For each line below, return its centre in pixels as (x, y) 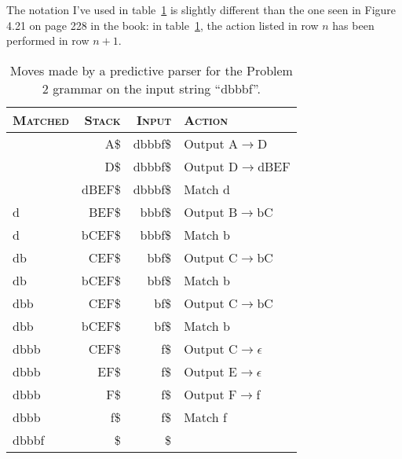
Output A (211, 143)
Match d (207, 189)
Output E (210, 371)
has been (353, 25)
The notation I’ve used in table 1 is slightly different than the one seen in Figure (201, 9)
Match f (205, 417)
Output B (211, 211)
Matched (41, 119)
